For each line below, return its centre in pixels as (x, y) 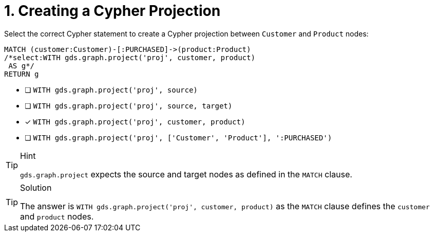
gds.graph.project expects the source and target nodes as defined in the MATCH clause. (186, 174)
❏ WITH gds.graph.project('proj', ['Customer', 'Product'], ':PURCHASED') (178, 137)
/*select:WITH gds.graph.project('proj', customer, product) (130, 57)
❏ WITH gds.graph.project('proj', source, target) (129, 105)
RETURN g (22, 74)
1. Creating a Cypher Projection (112, 11)
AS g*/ (22, 66)
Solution (36, 187)
